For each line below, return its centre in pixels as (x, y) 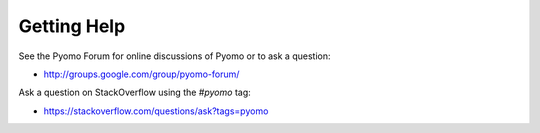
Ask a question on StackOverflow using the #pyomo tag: (135, 92)
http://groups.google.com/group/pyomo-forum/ (141, 74)
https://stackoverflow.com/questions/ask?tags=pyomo (156, 111)
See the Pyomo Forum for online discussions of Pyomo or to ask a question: (174, 56)
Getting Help (72, 26)
